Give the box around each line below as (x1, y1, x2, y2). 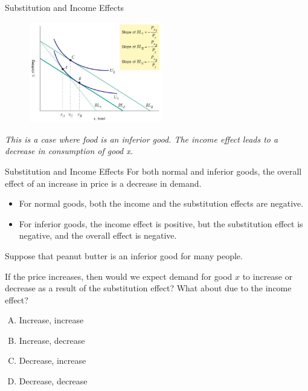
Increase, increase (19, 314, 84, 326)
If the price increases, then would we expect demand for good (5, 270, 233, 282)
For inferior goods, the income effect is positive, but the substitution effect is (19, 217, 303, 230)
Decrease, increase (19, 354, 86, 367)
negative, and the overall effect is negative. (19, 229, 177, 242)
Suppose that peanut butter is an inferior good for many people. (5, 249, 243, 262)
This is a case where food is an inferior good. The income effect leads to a (5, 132, 278, 145)
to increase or (242, 270, 293, 282)
